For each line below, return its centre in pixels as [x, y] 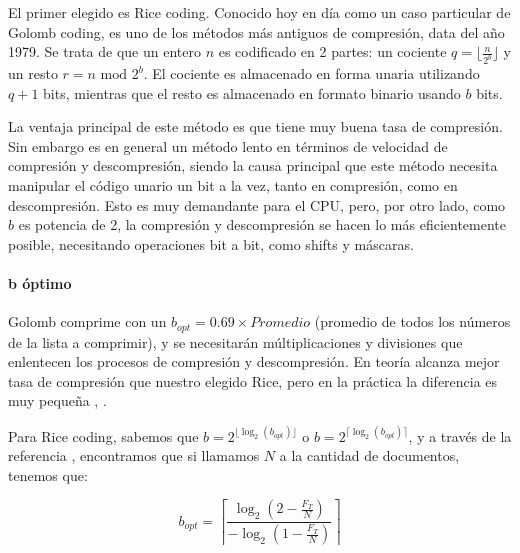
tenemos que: [48, 474]
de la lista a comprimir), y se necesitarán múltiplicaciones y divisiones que [235, 341]
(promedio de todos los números [412, 321]
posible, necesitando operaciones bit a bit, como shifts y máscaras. [211, 243]
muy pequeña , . [57, 400]
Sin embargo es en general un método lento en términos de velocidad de [228, 145]
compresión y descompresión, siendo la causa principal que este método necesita [253, 165]
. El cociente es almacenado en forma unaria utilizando [311, 73]
